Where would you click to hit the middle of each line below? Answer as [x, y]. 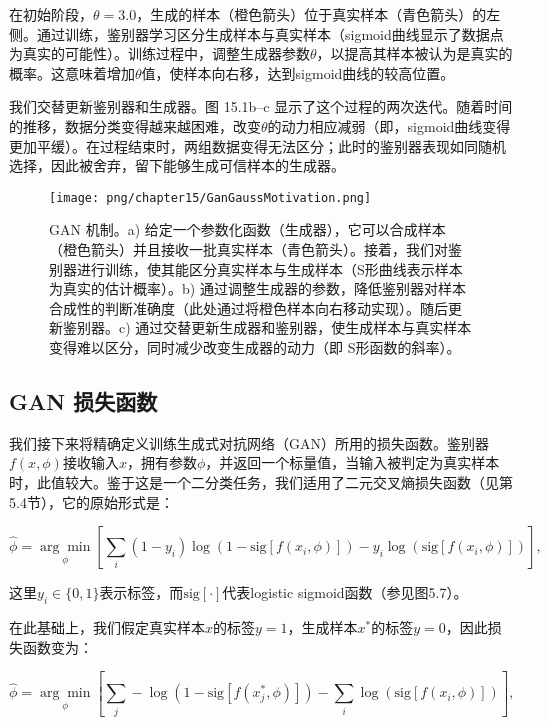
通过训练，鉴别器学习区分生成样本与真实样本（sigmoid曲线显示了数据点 [270, 33]
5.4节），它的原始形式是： [91, 501]
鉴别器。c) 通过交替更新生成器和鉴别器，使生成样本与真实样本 [267, 327]
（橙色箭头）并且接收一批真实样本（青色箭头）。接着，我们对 [248, 249]
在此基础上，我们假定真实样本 [107, 626]
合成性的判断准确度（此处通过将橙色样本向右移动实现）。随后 [248, 307]
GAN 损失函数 [83, 400]
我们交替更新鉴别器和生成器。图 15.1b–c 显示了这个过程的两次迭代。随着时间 [261, 106]
